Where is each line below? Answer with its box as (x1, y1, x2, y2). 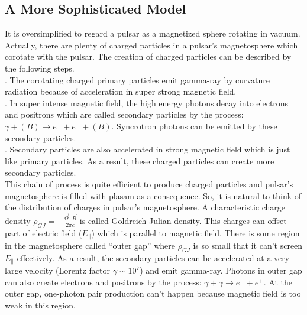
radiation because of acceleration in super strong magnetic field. (5, 85, 237, 98)
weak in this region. (5, 299, 76, 311)
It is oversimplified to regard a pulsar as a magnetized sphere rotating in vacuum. (5, 27, 300, 40)
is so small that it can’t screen (193, 239, 303, 252)
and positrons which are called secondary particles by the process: (5, 108, 244, 121)
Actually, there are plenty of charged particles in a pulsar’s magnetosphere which (5, 38, 298, 51)
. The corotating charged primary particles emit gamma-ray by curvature (5, 73, 270, 86)
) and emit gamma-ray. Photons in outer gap (140, 264, 302, 277)
